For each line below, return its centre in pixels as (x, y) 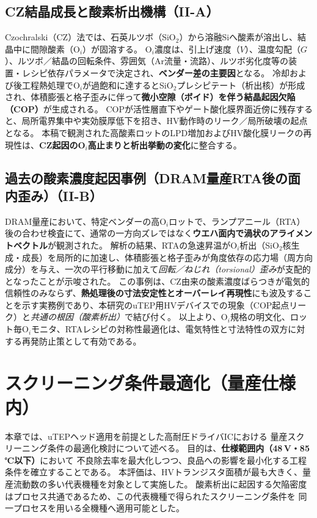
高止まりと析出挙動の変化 (139, 144)
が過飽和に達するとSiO (128, 85)
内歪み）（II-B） (54, 195)
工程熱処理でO (51, 85)
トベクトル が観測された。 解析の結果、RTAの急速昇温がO (121, 245)
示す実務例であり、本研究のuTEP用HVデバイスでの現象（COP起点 (155, 305)
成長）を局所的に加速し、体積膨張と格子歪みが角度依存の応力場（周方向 (167, 257)
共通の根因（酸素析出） (78, 317)
